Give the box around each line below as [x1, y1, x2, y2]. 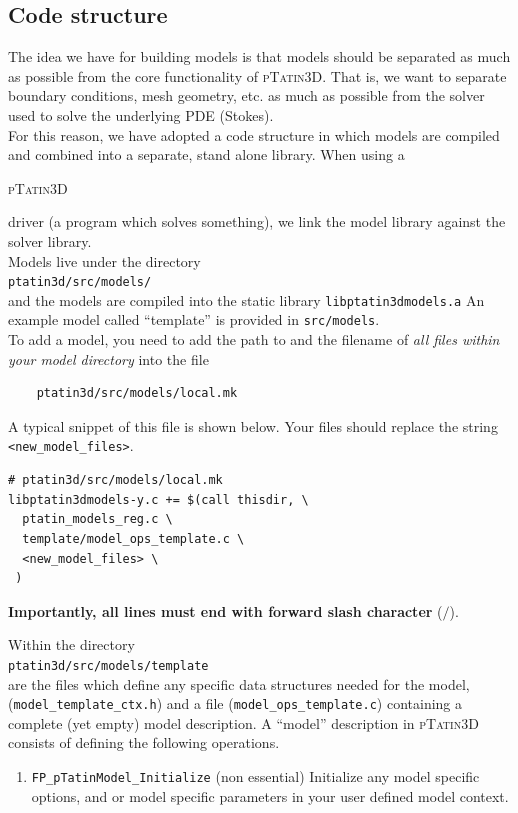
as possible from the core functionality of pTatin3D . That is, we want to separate [8, 65, 507, 86]
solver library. [8, 230, 92, 251]
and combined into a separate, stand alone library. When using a [8, 144, 405, 165]
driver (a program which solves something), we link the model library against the [8, 211, 506, 232]
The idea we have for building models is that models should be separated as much [8, 46, 511, 67]
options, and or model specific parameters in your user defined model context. [31, 785, 509, 806]
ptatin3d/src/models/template [8, 658, 209, 673]
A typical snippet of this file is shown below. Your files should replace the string [8, 415, 498, 436]
